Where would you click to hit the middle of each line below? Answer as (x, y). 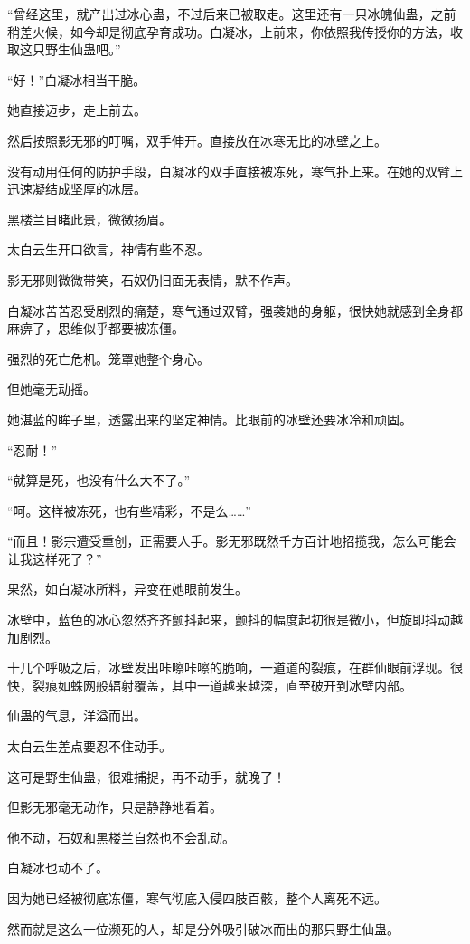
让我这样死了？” (55, 558)
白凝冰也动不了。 (58, 868)
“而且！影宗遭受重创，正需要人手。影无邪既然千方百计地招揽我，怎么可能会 (232, 541)
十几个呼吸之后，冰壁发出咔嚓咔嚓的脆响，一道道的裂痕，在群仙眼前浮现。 (229, 667)
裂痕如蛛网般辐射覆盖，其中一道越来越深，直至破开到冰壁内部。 (222, 685)
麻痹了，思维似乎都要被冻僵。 (96, 328)
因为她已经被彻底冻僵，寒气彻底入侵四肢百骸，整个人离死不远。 (197, 898)
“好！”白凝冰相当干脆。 (77, 79)
